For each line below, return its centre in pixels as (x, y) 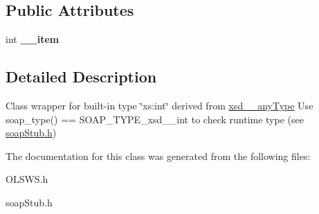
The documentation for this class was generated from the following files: (158, 155)
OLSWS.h (27, 179)
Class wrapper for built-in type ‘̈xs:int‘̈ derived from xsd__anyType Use (159, 105)
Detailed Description (81, 77)
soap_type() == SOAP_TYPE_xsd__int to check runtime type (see (155, 119)
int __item (33, 39)
